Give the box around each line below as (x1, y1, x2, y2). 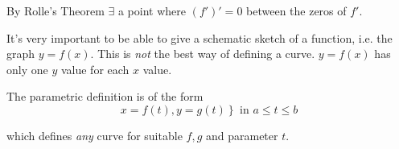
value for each (60, 60, 130, 77)
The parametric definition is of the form (6, 88, 204, 105)
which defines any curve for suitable (6, 126, 183, 143)
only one (6, 60, 48, 77)
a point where (117, 2, 186, 19)
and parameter (205, 126, 278, 143)
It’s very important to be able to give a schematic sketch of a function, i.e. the (6, 29, 393, 46)
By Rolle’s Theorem (6, 2, 105, 19)
